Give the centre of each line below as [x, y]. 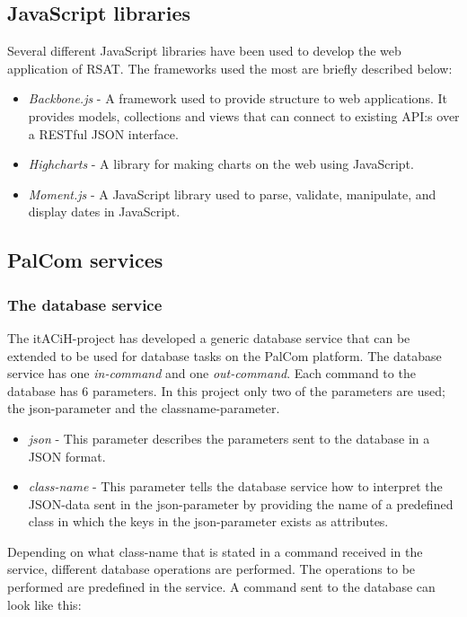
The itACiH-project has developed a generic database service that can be [209, 337]
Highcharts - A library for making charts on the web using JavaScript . [221, 164]
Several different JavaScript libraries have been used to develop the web [204, 51]
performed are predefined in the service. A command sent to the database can [221, 587]
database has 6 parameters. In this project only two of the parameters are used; [226, 390]
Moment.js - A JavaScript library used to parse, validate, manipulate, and [232, 194]
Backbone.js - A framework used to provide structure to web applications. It [238, 98]
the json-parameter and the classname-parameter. [144, 408]
